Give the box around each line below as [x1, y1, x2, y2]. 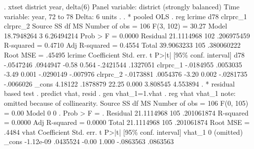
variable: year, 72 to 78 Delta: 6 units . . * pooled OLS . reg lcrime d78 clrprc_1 [4, 11, 247, 21]
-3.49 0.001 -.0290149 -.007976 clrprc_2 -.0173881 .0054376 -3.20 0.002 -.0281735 [4, 69, 248, 79]
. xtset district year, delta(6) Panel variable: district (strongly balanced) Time [4, 1, 240, 11]
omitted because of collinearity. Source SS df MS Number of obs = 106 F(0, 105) [4, 97, 249, 108]
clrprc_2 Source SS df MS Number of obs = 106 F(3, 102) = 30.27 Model [4, 21, 227, 31]
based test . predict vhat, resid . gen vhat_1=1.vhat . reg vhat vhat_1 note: [4, 88, 236, 98]
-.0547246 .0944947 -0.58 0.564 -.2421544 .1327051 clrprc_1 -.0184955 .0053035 [4, 59, 242, 69]
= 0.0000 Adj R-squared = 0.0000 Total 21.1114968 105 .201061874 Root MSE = [4, 117, 250, 127]
